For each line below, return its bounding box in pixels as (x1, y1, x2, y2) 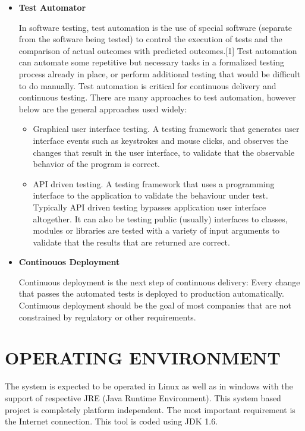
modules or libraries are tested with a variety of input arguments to (33, 224, 279, 237)
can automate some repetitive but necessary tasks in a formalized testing (18, 56, 284, 68)
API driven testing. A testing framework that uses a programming (33, 177, 275, 190)
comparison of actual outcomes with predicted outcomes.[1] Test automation (18, 44, 297, 56)
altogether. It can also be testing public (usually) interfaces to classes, (33, 212, 288, 225)
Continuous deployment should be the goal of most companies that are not (18, 299, 291, 312)
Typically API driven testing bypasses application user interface (33, 200, 266, 213)
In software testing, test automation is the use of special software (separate (18, 21, 292, 33)
